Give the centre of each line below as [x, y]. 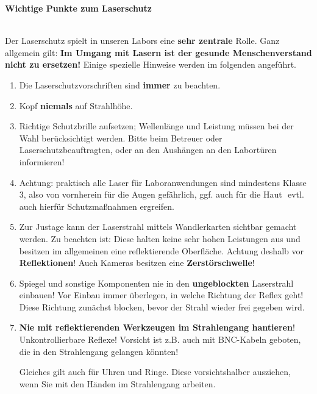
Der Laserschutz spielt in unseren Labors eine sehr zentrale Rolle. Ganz [142, 41]
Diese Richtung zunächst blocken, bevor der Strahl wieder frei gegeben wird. [162, 306]
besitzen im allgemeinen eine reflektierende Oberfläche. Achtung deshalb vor [161, 250]
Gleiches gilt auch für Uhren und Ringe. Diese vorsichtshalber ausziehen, [155, 372]
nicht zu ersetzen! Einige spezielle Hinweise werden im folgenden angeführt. [151, 64]
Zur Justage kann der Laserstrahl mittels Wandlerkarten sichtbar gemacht [158, 227]
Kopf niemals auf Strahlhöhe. [76, 105]
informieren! [42, 161]
